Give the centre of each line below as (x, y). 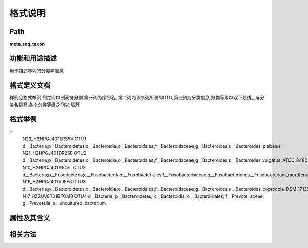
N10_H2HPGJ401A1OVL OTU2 (54, 168)
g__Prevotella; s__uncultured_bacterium (64, 203)
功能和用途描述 (33, 58)
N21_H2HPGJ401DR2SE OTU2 (54, 153)
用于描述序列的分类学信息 (36, 70)
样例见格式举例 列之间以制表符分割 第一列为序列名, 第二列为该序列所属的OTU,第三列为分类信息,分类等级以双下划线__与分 (137, 97)
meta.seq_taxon (27, 44)
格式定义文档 (30, 85)
